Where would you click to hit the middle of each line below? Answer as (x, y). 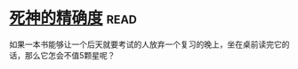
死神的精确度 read (73, 18)
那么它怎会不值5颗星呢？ (70, 55)
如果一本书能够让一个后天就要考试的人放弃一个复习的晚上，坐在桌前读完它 (145, 44)
